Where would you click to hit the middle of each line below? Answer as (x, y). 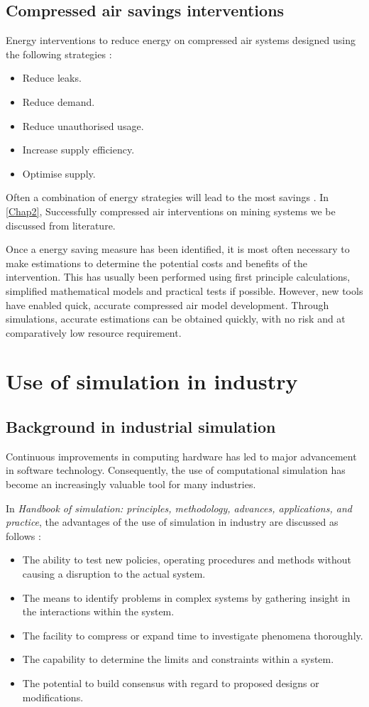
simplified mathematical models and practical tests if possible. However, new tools (184, 290)
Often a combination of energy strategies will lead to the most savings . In (167, 197)
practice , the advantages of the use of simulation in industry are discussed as (172, 522)
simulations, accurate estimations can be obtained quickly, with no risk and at (176, 319)
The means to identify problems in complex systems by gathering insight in (186, 597)
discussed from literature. (61, 225)
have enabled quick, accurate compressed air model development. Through (167, 304)
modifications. (53, 697)
